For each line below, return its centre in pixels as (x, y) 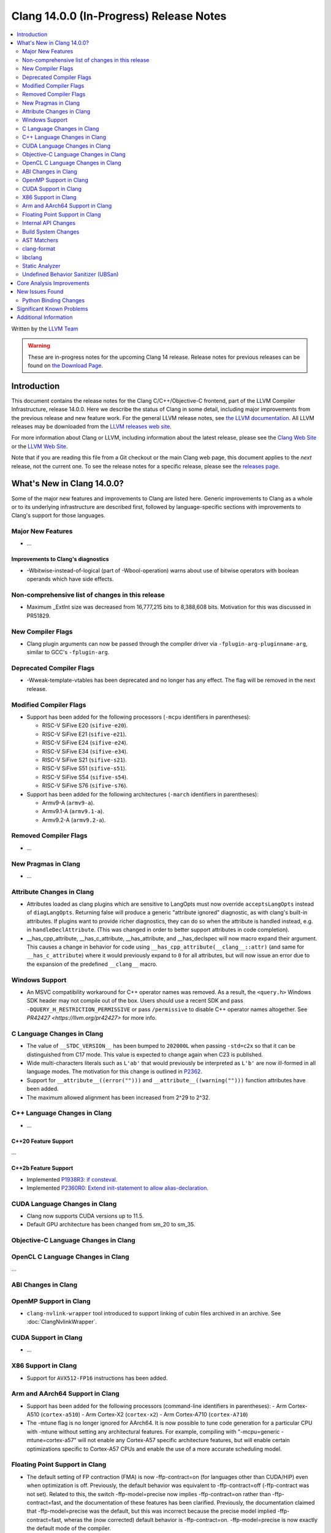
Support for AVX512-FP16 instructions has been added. (97, 1378)
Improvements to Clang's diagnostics (60, 559)
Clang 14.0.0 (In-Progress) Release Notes (119, 16)
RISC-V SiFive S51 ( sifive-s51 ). (84, 768)
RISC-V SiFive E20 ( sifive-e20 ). (85, 725)
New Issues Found (40, 292)
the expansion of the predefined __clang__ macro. (92, 964)
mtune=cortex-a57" (51, 1440)
